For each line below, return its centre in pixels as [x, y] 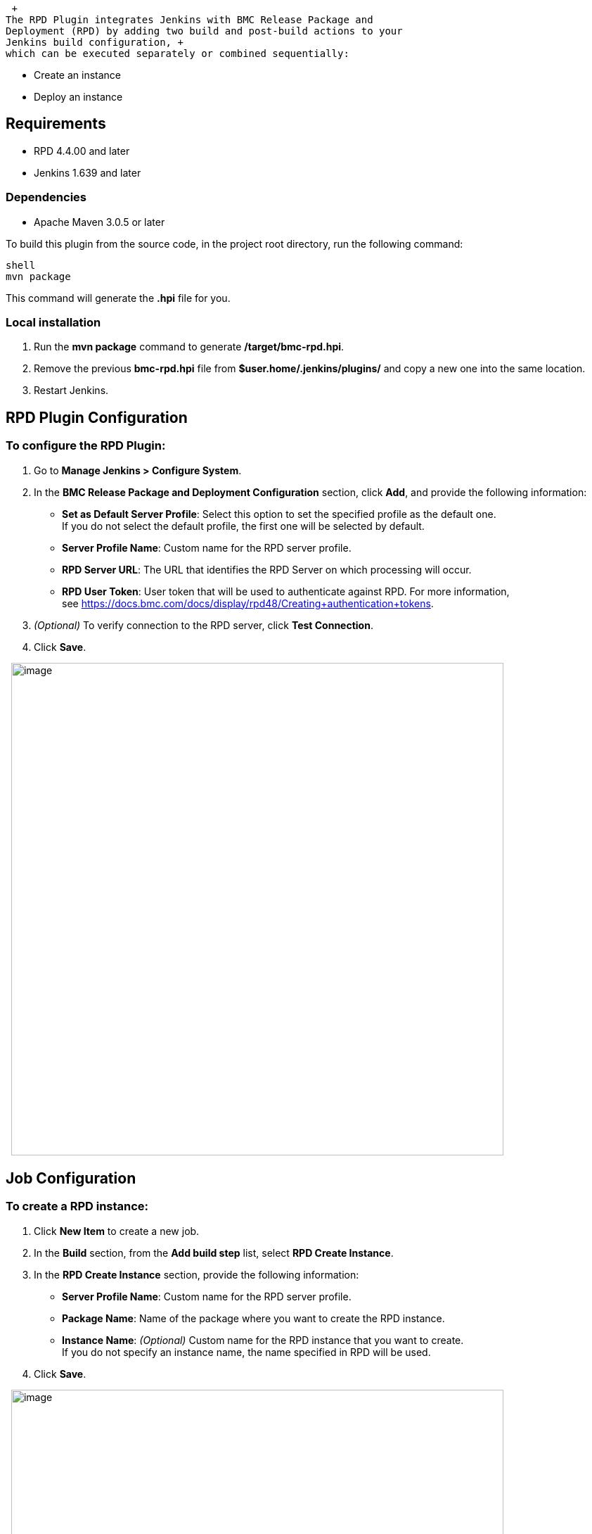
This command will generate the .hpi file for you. [118, 298]
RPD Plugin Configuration [97, 417]
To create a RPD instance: [77, 1206]
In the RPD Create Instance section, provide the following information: [197, 1274]
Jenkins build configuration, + [95, 42]
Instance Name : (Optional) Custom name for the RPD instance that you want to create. [263, 1340]
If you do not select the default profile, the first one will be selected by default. [243, 526]
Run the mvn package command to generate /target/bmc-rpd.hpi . [189, 347]
